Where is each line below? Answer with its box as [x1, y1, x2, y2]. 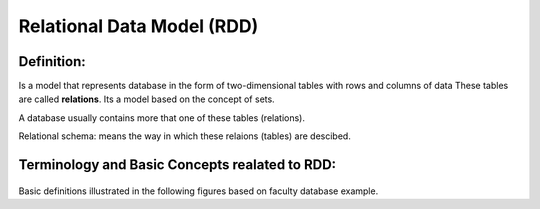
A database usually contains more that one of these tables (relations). [18, 111, 305, 124]
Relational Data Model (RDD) [18, 15, 259, 37]
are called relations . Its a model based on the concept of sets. [18, 93, 275, 105]
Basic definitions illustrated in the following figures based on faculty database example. [18, 185, 379, 197]
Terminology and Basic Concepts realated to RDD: [18, 156, 337, 174]
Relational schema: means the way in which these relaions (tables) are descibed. [18, 130, 352, 142]
